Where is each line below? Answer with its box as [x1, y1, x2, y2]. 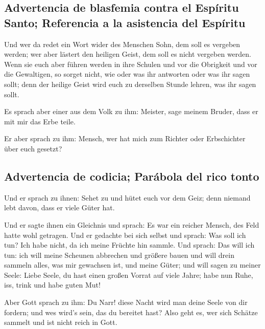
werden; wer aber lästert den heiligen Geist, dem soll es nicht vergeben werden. [4, 49, 251, 59]
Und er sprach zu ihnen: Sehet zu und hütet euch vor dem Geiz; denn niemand [4, 192, 251, 203]
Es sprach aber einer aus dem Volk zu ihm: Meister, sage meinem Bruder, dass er [4, 106, 258, 117]
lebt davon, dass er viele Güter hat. [4, 202, 115, 213]
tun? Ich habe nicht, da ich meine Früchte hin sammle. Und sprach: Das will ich [4, 239, 255, 250]
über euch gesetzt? [4, 143, 62, 153]
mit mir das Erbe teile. [4, 116, 76, 126]
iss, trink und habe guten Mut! [4, 279, 101, 290]
